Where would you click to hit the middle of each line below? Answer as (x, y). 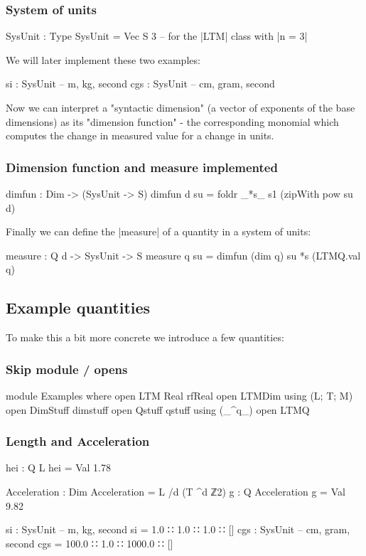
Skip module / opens (67, 369)
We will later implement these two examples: (103, 59)
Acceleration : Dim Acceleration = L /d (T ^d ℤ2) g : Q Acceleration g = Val (176, 491)
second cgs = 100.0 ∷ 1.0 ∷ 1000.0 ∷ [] (90, 543)
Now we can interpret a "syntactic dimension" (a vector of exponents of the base (181, 107)
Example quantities (78, 308)
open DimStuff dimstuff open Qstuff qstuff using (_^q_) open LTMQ (158, 409)
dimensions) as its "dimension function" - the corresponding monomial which (172, 121)
